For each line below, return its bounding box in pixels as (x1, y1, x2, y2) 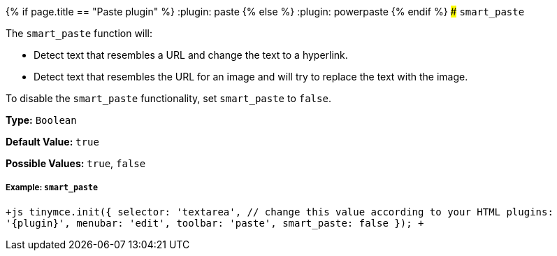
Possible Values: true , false (6, 157, 146, 169)
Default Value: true (6, 136, 99, 148)
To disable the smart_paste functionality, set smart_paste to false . (6, 92, 331, 104)
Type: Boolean (6, 114, 77, 126)
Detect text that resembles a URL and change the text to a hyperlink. (34, 49, 348, 61)
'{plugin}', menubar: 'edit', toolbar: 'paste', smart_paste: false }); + (6, 217, 424, 229)
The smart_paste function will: (6, 27, 153, 39)
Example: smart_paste (6, 183, 98, 193)
